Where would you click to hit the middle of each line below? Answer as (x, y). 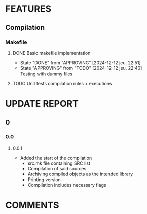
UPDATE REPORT (42, 104)
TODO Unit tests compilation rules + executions (62, 83)
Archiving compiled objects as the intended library (80, 174)
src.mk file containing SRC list (59, 163)
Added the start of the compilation (56, 158)
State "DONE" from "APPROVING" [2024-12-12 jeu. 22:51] (80, 63)
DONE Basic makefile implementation (51, 53)
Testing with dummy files (46, 74)
